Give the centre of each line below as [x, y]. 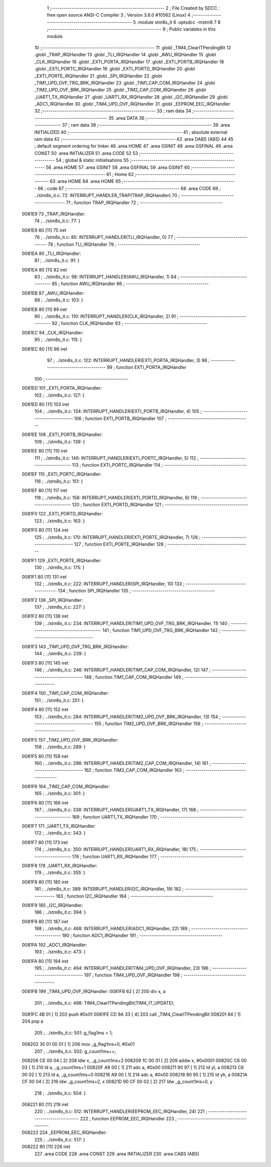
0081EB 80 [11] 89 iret [44, 309]
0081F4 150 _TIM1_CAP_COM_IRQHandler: [65, 693]
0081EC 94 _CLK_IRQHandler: [53, 332]
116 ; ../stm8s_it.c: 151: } [59, 481]
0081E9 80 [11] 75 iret [44, 230]
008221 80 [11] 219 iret [45, 1104]
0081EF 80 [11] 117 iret [45, 491]
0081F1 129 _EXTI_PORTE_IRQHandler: [62, 560]
